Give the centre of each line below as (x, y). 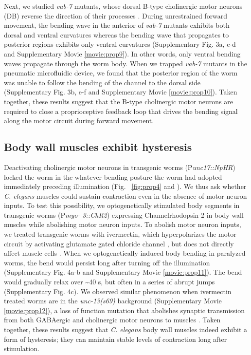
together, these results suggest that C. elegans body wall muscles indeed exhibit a (125, 329)
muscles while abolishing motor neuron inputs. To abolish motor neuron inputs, (123, 224)
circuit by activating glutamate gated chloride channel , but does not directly (119, 243)
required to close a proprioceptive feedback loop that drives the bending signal (121, 111)
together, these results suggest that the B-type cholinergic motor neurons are (119, 101)
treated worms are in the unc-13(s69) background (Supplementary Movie (113, 301)
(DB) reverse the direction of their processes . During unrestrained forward (116, 15)
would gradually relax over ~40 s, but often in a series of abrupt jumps (109, 282)
